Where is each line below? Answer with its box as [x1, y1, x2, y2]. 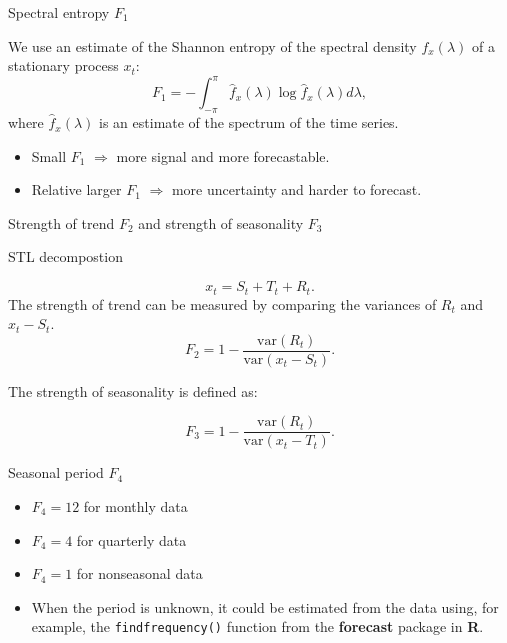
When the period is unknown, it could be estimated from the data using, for [31, 596, 499, 617]
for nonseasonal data [76, 563, 203, 584]
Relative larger [31, 179, 122, 200]
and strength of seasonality [138, 212, 304, 233]
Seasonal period [8, 462, 104, 483]
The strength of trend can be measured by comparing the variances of [8, 293, 437, 314]
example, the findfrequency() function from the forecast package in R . [31, 616, 484, 637]
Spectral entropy [8, 2, 110, 22]
